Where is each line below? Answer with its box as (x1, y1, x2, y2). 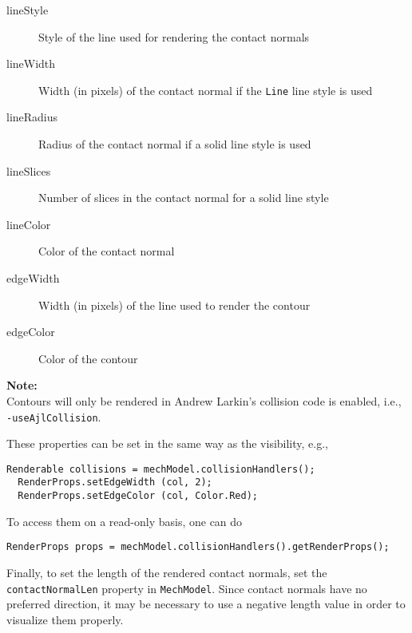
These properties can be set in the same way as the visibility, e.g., (6, 435, 328, 452)
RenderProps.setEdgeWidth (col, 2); (18, 477, 212, 489)
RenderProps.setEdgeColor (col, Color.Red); (18, 490, 258, 502)
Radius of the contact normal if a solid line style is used (38, 136, 311, 152)
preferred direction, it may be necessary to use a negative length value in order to (6, 595, 406, 612)
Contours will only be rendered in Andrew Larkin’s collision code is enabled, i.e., (6, 392, 402, 409)
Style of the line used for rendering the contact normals (38, 28, 310, 45)
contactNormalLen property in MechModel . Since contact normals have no (6, 580, 367, 596)
